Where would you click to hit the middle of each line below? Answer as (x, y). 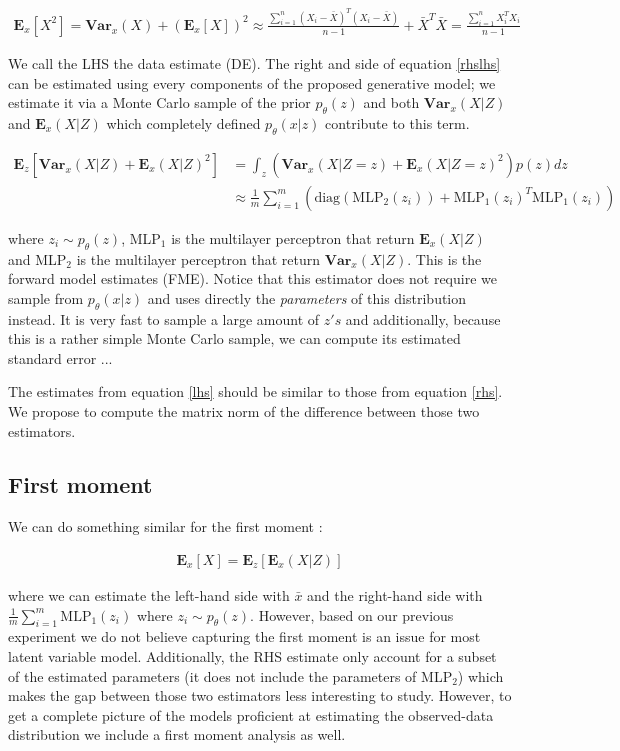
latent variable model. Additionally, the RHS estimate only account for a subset (252, 655)
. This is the (444, 258)
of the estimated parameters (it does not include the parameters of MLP (230, 675)
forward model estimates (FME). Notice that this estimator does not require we (252, 278)
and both (391, 102)
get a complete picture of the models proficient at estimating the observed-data (251, 714)
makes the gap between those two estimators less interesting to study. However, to (260, 695)
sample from (46, 297)
